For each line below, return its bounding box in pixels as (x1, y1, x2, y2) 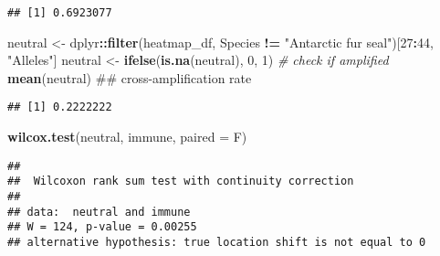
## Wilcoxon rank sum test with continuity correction (7, 175, 354, 188)
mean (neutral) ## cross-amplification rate (7, 68, 252, 87)
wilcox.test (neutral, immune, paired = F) (7, 127, 247, 146)
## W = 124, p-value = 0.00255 (7, 220, 197, 234)
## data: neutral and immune (7, 205, 191, 219)
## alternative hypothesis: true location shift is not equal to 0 (7, 235, 426, 249)
